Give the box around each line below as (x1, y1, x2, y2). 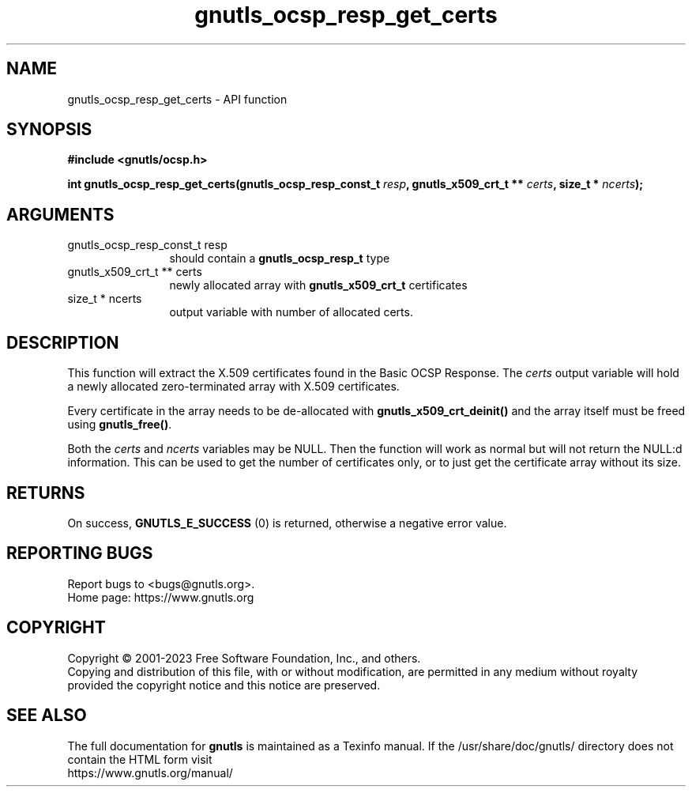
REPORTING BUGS (6, 543, 153, 564)
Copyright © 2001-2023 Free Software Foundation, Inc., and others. (67, 651, 421, 665)
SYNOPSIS (6, 119, 92, 140)
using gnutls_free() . (67, 417, 172, 432)
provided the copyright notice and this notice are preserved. (67, 678, 381, 692)
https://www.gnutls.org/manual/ (67, 765, 233, 780)
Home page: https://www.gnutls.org (67, 590, 254, 604)
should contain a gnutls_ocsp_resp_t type (169, 251, 390, 266)
